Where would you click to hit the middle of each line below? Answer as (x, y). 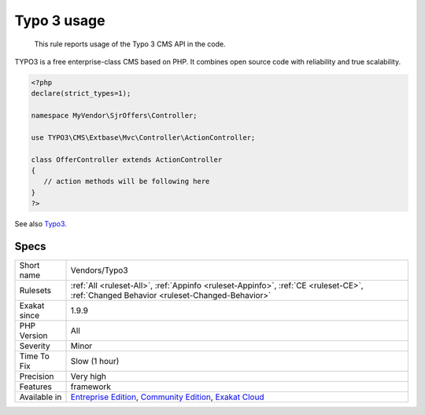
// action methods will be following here (127, 182)
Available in (41, 397)
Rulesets (35, 291)
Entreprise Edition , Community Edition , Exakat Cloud (167, 397)
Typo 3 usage (60, 20)
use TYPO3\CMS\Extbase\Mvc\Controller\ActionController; (143, 137)
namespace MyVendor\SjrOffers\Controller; (114, 116)
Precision (37, 376)
